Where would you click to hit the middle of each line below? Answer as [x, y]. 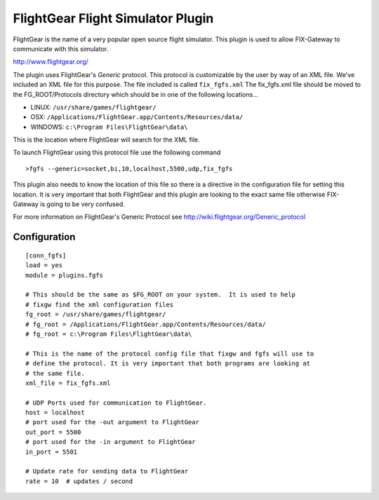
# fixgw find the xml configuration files [100, 304]
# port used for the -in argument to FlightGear [111, 442]
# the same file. [55, 373]
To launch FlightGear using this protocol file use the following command [117, 153]
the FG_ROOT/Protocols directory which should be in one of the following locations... [136, 94]
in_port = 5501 [52, 452]
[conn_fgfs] [46, 255]
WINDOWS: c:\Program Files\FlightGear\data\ [109, 127]
